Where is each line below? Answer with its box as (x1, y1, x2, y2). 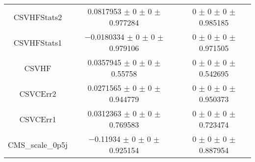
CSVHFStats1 (13, 36, 62, 48)
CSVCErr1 (19, 113, 56, 125)
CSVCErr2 (19, 87, 56, 99)
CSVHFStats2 (13, 11, 62, 23)
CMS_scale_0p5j (8, 138, 68, 150)
